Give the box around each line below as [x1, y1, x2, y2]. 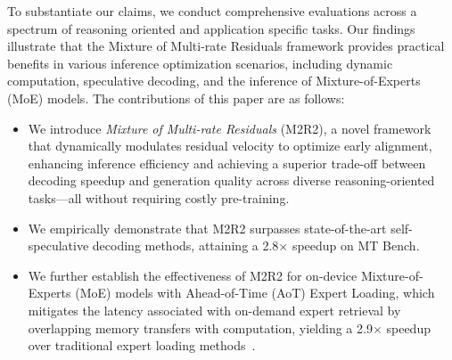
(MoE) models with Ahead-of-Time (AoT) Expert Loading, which [75, 283, 435, 302]
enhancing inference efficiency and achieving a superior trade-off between [28, 153, 426, 172]
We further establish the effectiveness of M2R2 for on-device [28, 266, 357, 284]
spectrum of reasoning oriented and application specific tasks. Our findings [7, 19, 415, 37]
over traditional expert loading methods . [28, 336, 256, 355]
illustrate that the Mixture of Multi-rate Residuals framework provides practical [7, 37, 445, 55]
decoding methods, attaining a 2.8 [92, 236, 279, 255]
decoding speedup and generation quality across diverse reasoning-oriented [28, 171, 435, 190]
